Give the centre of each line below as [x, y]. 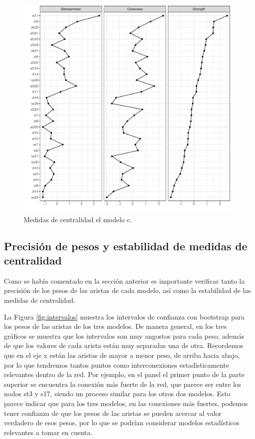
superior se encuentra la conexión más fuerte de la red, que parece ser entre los [123, 384]
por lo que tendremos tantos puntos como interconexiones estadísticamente [117, 365]
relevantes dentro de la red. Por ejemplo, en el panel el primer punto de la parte [124, 374]
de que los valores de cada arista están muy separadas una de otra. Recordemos [124, 345]
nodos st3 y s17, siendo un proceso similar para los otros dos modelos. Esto [117, 394]
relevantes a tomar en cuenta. [48, 432]
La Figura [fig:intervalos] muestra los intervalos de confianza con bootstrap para [124, 316]
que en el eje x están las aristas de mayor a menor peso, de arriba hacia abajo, [122, 355]
